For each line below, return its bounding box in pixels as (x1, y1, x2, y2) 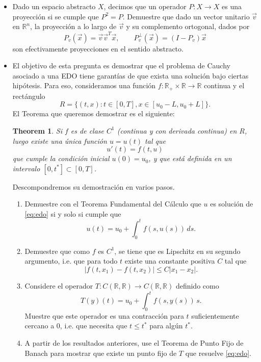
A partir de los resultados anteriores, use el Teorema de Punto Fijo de (24, 338, 244, 348)
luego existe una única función (12, 135, 107, 146)
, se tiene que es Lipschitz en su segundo (114, 245, 241, 256)
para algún (149, 320, 183, 331)
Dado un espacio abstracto (12, 1, 96, 11)
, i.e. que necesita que (60, 320, 127, 331)
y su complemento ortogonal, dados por (126, 21, 250, 32)
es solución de (210, 198, 253, 209)
